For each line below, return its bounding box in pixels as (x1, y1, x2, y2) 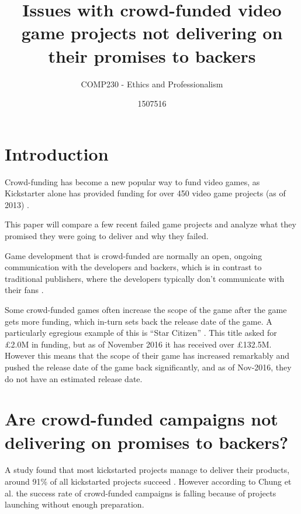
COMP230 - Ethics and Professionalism (81, 77, 223, 90)
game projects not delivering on (21, 21, 283, 45)
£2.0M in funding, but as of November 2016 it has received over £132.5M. (5, 338, 272, 350)
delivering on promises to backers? (5, 430, 289, 454)
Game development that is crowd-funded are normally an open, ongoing (5, 249, 262, 261)
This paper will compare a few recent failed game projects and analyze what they (5, 218, 296, 230)
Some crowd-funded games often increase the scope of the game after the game (5, 303, 287, 315)
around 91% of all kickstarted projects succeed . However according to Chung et (5, 475, 292, 488)
